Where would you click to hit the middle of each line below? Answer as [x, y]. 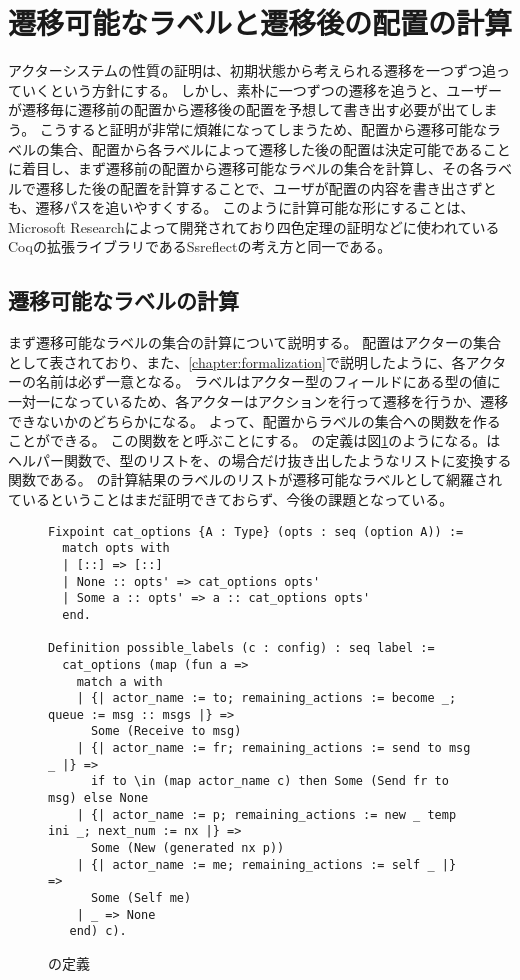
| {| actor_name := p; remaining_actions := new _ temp [266, 814]
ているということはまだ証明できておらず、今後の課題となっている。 [231, 499]
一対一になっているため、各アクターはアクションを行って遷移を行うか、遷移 [258, 401]
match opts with [116, 548]
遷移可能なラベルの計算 [123, 300]
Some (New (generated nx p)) [187, 848]
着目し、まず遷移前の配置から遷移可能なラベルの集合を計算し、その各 [252, 168]
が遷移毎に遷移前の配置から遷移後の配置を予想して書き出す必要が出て [239, 109]
